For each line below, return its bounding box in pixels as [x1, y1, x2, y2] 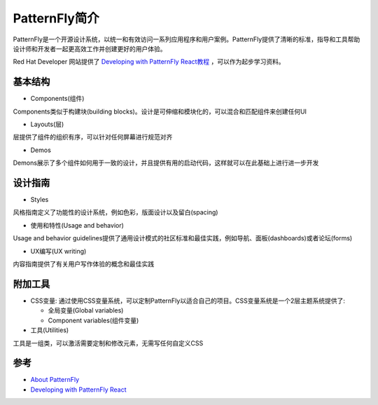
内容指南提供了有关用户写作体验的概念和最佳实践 [13, 260, 154, 268]
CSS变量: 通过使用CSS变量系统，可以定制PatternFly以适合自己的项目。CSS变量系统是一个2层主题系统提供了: [30, 296, 346, 305]
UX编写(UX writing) [30, 247, 87, 255]
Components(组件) [30, 95, 85, 103]
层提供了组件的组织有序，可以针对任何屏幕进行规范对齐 [13, 133, 173, 142]
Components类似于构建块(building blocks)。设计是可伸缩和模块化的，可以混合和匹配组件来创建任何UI [13, 107, 307, 116]
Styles [30, 195, 49, 204]
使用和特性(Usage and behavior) [30, 221, 124, 229]
